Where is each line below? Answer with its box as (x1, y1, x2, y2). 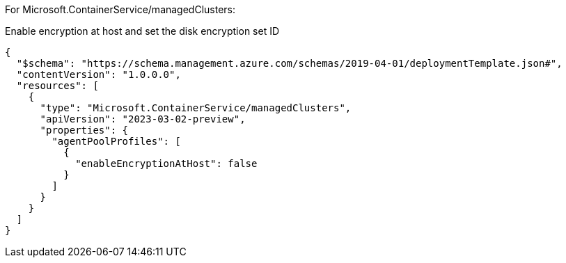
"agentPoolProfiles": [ (52, 136, 181, 147)
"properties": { (40, 125, 129, 136)
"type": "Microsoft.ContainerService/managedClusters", (40, 102, 352, 113)
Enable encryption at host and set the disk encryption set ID (5, 25, 280, 37)
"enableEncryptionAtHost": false (75, 158, 258, 169)
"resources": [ (16, 80, 99, 91)
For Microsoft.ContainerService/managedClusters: (5, 3, 236, 15)
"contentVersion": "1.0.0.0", (16, 69, 181, 80)
